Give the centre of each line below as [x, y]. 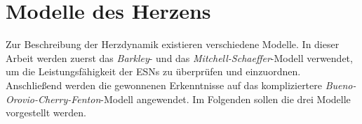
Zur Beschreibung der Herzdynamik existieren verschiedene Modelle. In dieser [173, 44]
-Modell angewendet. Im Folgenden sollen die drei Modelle [226, 99]
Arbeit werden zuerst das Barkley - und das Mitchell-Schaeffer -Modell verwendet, [179, 57]
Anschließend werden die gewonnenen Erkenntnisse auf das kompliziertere [164, 85]
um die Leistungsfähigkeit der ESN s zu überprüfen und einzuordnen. [153, 71]
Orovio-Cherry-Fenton [53, 99]
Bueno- [341, 85]
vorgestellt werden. [46, 113]
